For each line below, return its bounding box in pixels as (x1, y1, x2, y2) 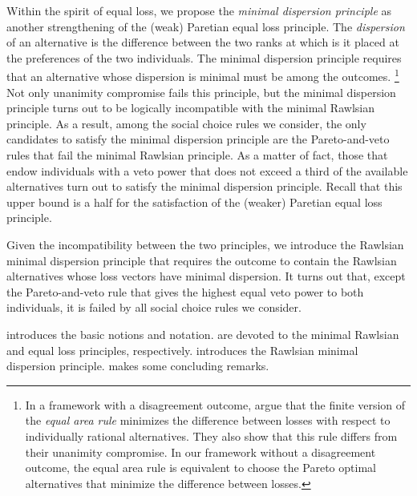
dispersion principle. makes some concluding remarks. (6, 357, 269, 374)
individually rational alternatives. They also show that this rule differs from (25, 427, 398, 444)
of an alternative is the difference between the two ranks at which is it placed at (6, 34, 399, 50)
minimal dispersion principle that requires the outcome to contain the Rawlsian (6, 252, 397, 268)
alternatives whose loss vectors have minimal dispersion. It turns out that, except (6, 268, 406, 284)
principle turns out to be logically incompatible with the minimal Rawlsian (6, 99, 374, 116)
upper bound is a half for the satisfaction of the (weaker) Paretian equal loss (6, 193, 383, 210)
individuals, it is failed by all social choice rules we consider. (6, 299, 302, 316)
